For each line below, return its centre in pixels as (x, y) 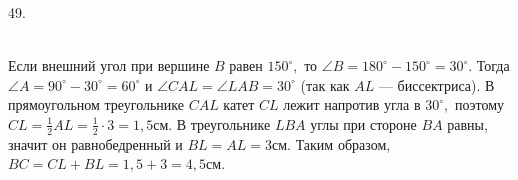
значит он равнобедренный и (95, 143)
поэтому (479, 104)
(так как (325, 84)
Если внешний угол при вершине (109, 65)
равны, (467, 123)
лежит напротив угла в (352, 104)
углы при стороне (363, 123)
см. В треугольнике (212, 123)
